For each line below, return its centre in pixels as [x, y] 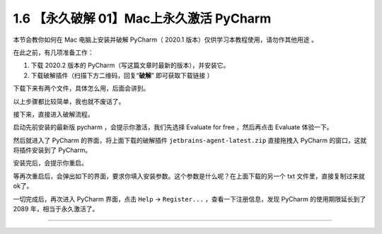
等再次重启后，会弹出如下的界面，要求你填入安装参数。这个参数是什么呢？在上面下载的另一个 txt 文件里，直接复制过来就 [189, 176]
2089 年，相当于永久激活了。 [56, 209]
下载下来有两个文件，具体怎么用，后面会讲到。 [81, 88]
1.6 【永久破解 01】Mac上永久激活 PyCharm [142, 18]
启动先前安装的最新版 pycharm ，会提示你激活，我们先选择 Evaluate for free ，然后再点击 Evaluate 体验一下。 [173, 127]
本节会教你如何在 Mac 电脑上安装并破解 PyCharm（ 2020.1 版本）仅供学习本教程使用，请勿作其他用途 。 [165, 40]
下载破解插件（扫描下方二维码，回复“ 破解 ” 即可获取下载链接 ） [122, 75]
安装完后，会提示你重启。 [50, 163]
